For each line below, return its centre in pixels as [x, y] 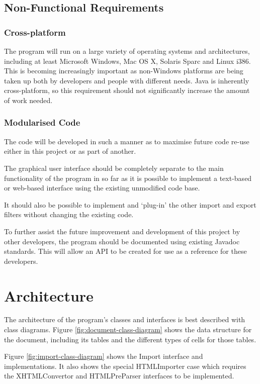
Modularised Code [42, 122]
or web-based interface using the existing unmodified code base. [102, 188]
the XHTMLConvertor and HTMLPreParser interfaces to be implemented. [119, 376]
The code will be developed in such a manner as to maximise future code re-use [127, 141]
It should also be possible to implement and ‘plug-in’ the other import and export [130, 204]
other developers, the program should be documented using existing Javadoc [122, 241]
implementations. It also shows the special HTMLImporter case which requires [125, 366]
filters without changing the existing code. [69, 214]
